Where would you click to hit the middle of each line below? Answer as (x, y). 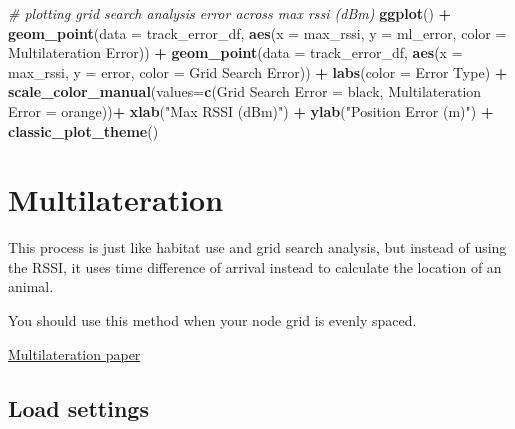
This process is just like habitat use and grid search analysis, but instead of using (257, 247)
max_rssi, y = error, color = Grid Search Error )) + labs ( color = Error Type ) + (258, 71)
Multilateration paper (74, 353)
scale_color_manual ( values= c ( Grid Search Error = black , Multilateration (245, 91)
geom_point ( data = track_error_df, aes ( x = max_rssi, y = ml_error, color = (257, 32)
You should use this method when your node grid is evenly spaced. (212, 320)
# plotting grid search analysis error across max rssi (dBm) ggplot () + (230, 13)
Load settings (78, 407)
